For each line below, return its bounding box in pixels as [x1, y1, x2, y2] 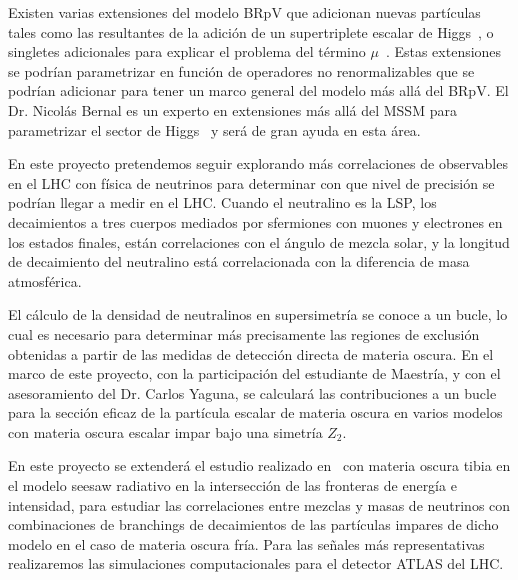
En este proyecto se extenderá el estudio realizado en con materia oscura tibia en [8, 455, 511, 476]
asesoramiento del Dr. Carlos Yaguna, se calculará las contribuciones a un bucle [8, 382, 497, 403]
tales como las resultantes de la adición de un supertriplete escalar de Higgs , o [8, 21, 494, 42]
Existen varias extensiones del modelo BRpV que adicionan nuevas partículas [8, 2, 481, 22]
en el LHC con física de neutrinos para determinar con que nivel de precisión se [8, 172, 495, 193]
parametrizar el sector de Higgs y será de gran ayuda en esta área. [8, 119, 421, 140]
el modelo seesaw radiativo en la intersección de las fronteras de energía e [8, 475, 457, 496]
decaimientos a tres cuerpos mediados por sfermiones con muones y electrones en [8, 211, 503, 232]
